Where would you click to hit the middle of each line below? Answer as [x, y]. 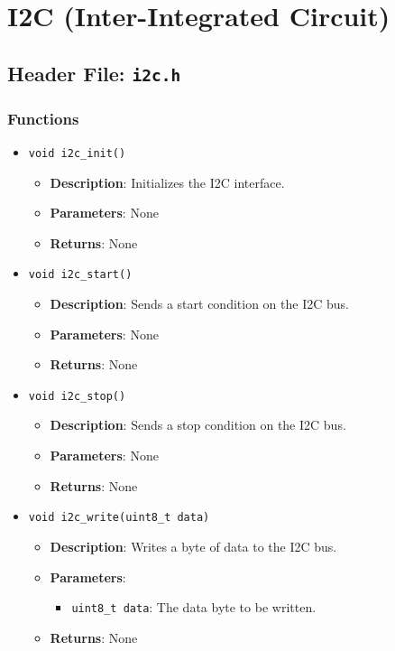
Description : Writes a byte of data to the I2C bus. [193, 546]
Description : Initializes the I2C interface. [167, 182]
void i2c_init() [77, 153]
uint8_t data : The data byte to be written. [194, 607]
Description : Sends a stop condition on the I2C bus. [198, 425]
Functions [43, 118]
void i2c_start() [80, 275]
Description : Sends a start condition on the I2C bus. [199, 304]
